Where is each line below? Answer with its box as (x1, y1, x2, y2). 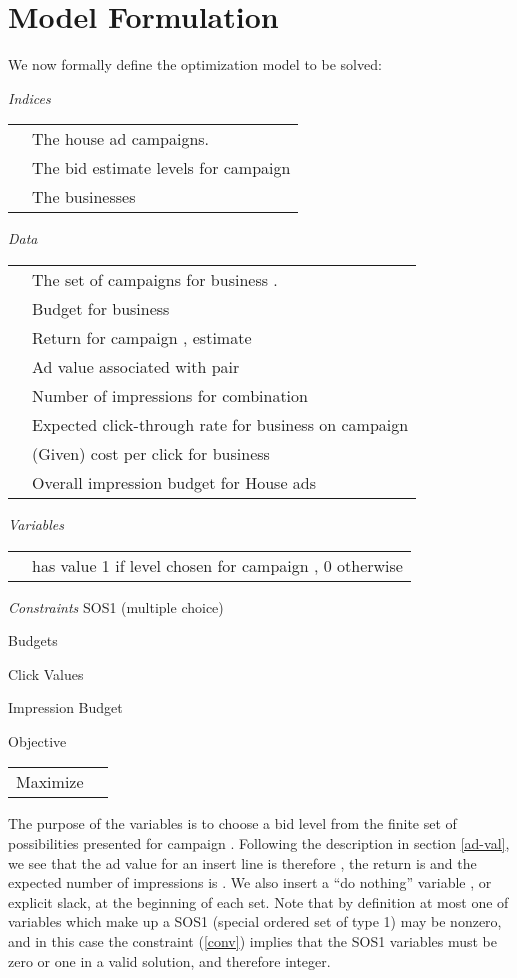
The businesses (32, 185, 136, 209)
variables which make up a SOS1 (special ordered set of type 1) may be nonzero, (8, 911, 502, 932)
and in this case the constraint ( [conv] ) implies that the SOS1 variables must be (8, 931, 497, 952)
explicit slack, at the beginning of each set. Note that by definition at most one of (8, 891, 509, 912)
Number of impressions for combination (32, 383, 308, 407)
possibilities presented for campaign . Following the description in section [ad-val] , (8, 833, 510, 854)
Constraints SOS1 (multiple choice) (8, 596, 224, 617)
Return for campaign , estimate (32, 325, 252, 349)
